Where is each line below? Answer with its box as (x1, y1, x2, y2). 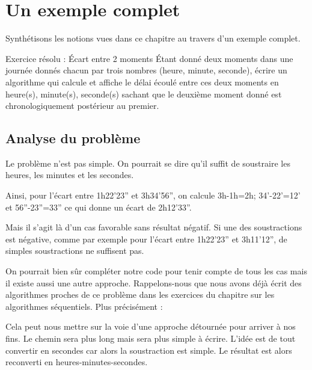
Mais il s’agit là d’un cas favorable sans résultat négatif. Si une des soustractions (5, 221, 302, 233)
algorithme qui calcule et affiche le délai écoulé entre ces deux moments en (5, 75, 279, 88)
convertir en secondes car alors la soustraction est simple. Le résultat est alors (5, 344, 292, 356)
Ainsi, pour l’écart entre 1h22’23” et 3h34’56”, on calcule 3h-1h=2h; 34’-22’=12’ (5, 189, 301, 202)
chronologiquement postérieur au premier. (5, 99, 159, 112)
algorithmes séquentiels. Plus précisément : (5, 300, 163, 312)
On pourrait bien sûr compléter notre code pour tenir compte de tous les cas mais (5, 265, 307, 277)
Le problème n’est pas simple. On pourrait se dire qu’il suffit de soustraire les (5, 156, 290, 169)
